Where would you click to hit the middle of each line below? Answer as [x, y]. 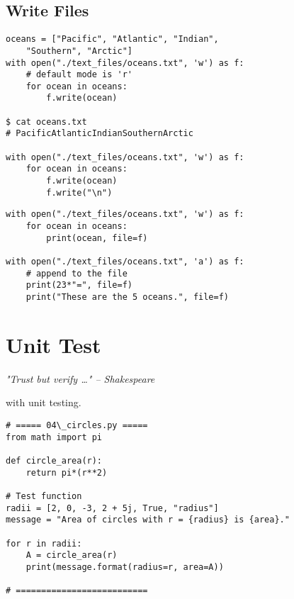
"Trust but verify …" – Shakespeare [80, 378]
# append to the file [77, 273]
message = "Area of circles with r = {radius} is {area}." [148, 520]
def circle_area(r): [54, 460]
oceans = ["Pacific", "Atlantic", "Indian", [112, 39]
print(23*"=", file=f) [79, 285]
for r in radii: [44, 543]
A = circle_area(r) [72, 555]
